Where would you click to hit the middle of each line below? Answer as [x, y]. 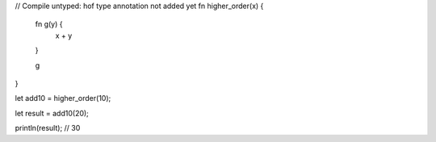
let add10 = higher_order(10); [63, 98]
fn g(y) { [49, 24]
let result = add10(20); [52, 113]
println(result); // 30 [48, 128]
